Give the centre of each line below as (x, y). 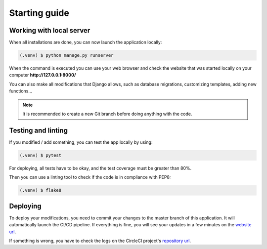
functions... (21, 91)
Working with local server (50, 30)
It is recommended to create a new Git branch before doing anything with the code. (107, 114)
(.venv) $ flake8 (41, 190)
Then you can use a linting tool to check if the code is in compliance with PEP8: (90, 177)
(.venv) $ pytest (41, 155)
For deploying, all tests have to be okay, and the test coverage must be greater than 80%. (100, 168)
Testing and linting (38, 130)
